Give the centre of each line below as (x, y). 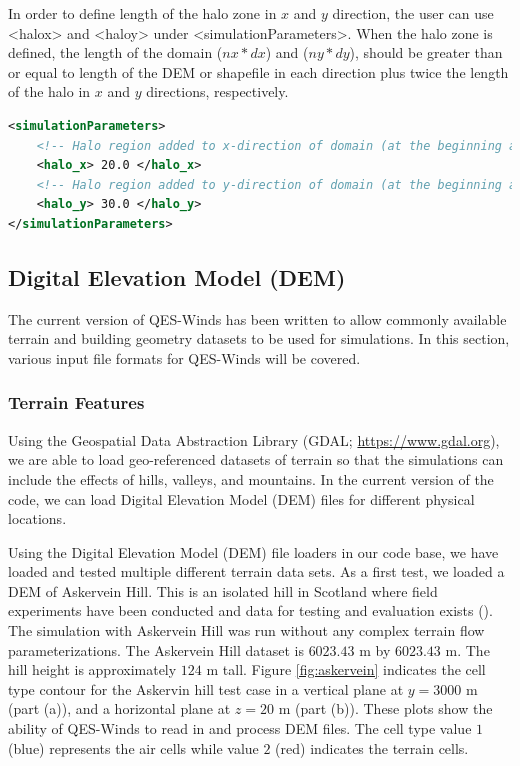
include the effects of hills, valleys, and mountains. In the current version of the (251, 478)
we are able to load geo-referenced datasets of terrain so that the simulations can (256, 459)
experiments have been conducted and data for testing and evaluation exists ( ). (250, 610)
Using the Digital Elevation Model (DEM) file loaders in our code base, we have (253, 551)
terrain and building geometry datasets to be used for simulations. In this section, (259, 338)
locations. (37, 518)
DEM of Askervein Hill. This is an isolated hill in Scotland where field (223, 590)
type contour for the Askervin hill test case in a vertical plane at (206, 688)
